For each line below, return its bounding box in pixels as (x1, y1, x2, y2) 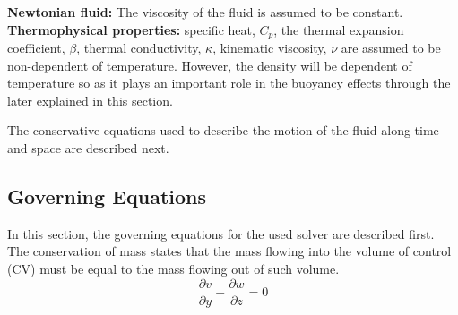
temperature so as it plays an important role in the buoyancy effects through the (7, 73, 451, 92)
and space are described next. (7, 139, 169, 157)
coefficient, (7, 38, 65, 57)
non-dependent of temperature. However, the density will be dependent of (7, 55, 412, 74)
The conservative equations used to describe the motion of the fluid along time (7, 121, 439, 140)
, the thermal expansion (273, 20, 404, 38)
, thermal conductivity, (76, 38, 202, 57)
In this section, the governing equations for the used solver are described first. (7, 224, 435, 243)
